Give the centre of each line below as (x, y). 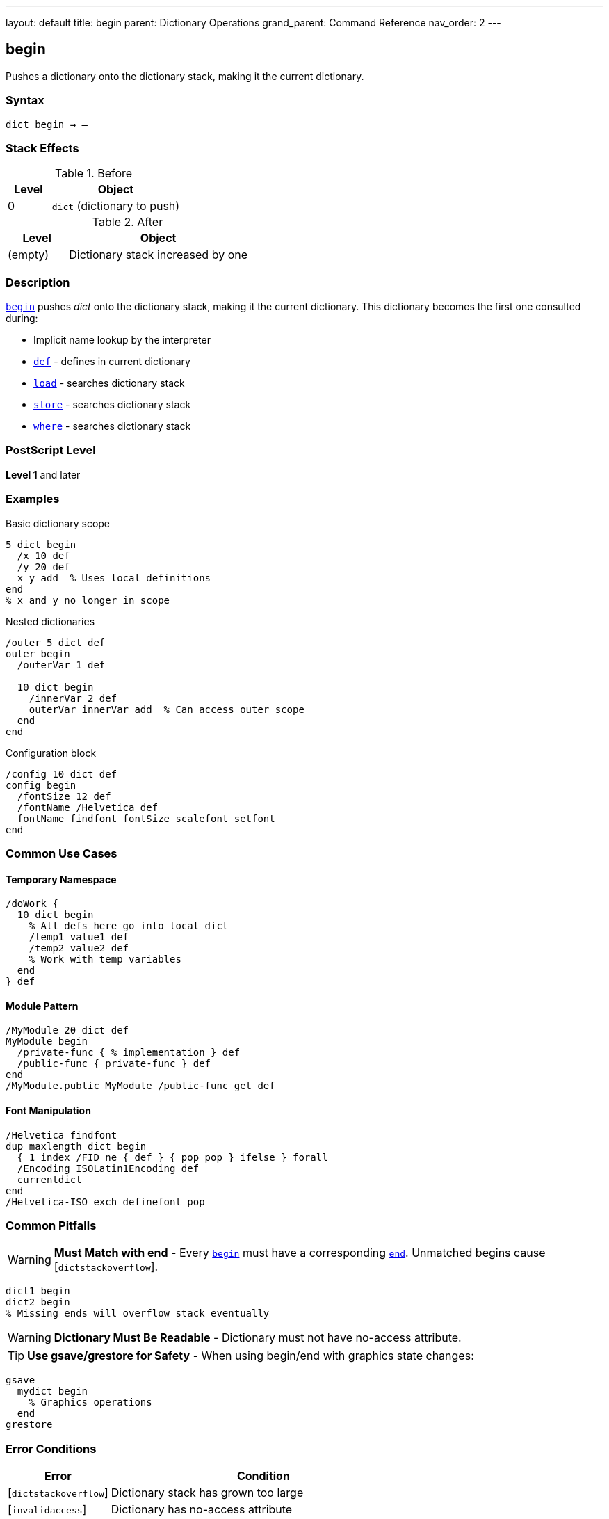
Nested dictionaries (50, 621)
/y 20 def (43, 566)
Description (38, 282)
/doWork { (32, 904)
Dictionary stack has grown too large (207, 1493)
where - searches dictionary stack (112, 426)
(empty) (29, 255)
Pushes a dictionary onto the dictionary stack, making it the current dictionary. (185, 76)
